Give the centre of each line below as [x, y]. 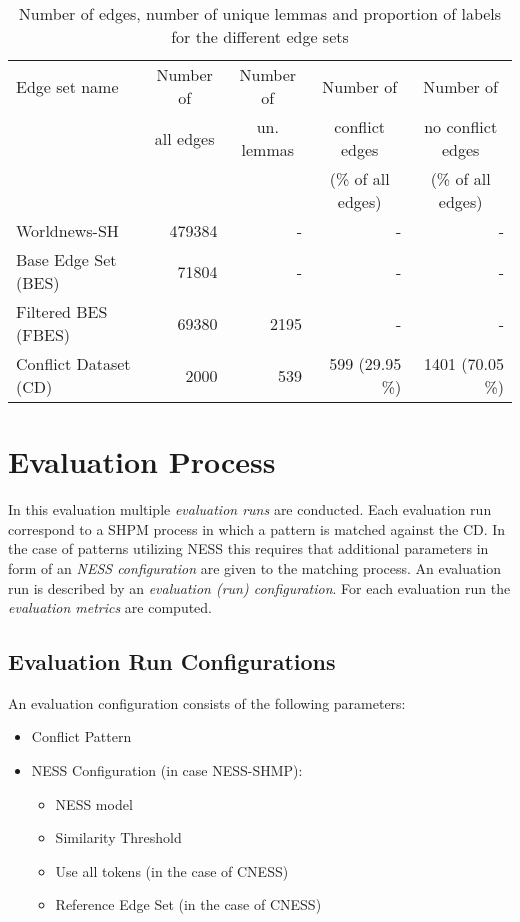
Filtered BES [62, 311]
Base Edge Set [66, 259]
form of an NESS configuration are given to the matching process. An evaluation [255, 567]
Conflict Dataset [73, 363]
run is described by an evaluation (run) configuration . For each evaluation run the [259, 587]
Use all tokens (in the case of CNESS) [172, 870]
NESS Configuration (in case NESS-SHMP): [167, 770]
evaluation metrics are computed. [110, 607]
